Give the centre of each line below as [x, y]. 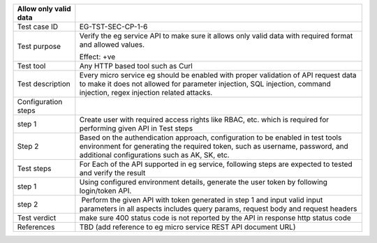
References [36, 227]
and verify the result [112, 173]
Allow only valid [44, 9]
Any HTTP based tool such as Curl [136, 66]
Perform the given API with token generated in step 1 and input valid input [202, 200]
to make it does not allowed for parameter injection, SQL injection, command [205, 84]
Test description [44, 84]
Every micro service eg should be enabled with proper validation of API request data [218, 75]
